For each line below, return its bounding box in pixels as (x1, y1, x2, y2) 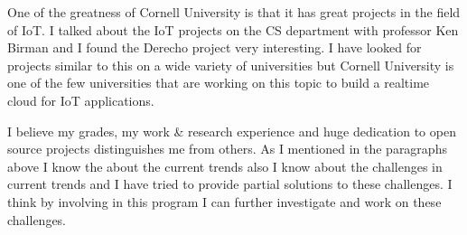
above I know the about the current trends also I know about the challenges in (7, 156, 443, 175)
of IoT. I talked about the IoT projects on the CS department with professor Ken (7, 20, 459, 39)
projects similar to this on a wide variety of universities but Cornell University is (7, 55, 454, 74)
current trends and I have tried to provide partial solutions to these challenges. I (7, 174, 453, 193)
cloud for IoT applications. (7, 90, 154, 109)
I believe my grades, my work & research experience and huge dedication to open (7, 121, 456, 140)
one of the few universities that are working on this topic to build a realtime (7, 73, 430, 92)
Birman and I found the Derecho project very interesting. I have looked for (7, 38, 422, 57)
